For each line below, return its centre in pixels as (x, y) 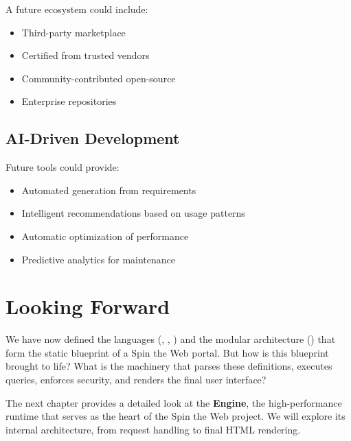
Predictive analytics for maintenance (98, 259)
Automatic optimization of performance (105, 236)
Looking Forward (88, 306)
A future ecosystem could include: (77, 9)
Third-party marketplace (73, 32)
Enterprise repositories (69, 101)
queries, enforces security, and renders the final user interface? (136, 380)
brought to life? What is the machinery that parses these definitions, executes (169, 366)
